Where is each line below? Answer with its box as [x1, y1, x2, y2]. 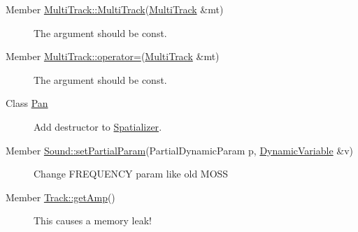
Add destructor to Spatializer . [34, 119, 162, 133]
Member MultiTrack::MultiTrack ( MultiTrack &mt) [6, 2, 224, 16]
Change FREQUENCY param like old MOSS [34, 166, 229, 181]
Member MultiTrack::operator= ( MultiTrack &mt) [6, 49, 220, 64]
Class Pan [6, 96, 48, 110]
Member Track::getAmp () [6, 189, 115, 204]
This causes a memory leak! [34, 213, 152, 228]
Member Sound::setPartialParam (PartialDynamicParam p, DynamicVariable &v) [6, 143, 354, 157]
